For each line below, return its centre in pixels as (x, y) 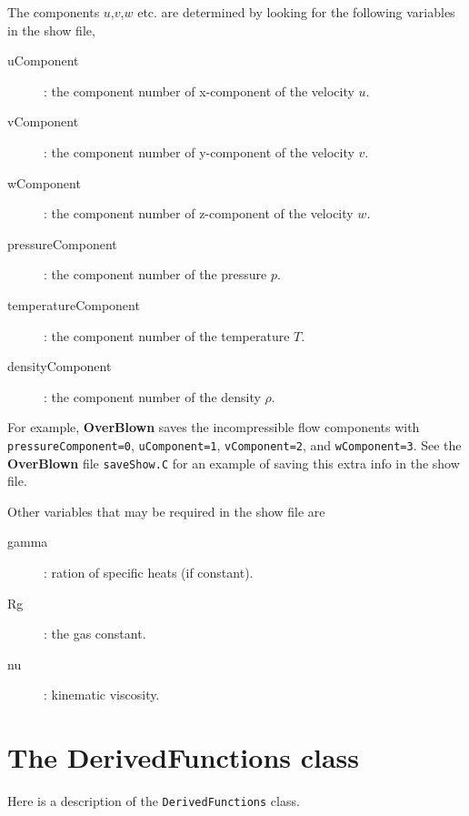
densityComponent (60, 366)
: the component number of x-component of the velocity (199, 91)
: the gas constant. (95, 634)
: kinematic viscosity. (102, 695)
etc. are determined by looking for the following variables (296, 12)
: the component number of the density (152, 396)
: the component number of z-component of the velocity (199, 213)
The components (54, 12)
